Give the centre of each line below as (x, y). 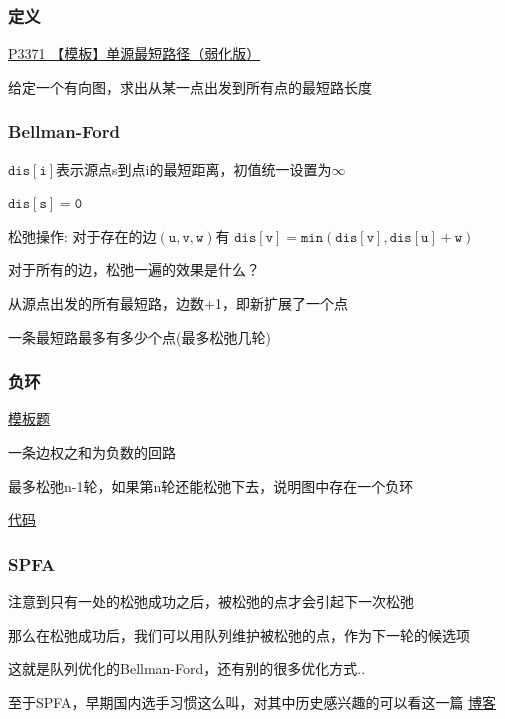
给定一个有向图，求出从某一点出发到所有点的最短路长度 (190, 86)
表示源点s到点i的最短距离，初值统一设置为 (194, 168)
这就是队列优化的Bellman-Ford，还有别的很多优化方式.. (187, 668)
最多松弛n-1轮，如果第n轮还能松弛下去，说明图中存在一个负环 (211, 485)
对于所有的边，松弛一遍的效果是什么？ (134, 269)
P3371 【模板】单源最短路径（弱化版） (134, 53)
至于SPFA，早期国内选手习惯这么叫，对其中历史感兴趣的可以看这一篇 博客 (252, 701)
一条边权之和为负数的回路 (92, 452)
